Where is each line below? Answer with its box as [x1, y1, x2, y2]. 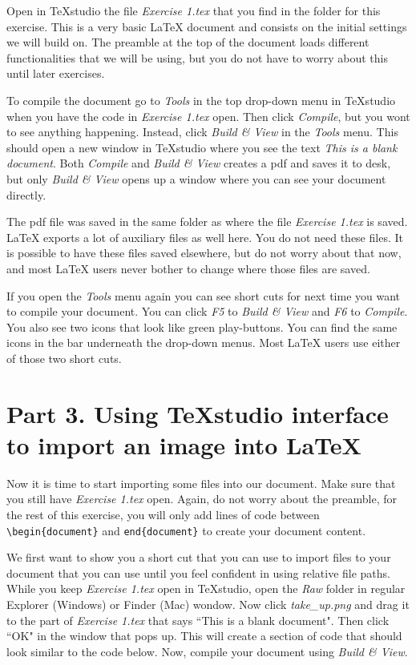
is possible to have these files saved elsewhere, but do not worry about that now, [6, 244, 402, 261]
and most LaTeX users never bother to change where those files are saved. [6, 260, 370, 276]
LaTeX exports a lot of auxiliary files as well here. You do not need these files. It [6, 228, 403, 245]
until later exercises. [6, 65, 105, 82]
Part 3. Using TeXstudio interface [6, 397, 389, 429]
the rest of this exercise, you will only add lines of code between [6, 506, 320, 522]
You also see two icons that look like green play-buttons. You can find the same [6, 318, 398, 335]
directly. [6, 186, 46, 203]
